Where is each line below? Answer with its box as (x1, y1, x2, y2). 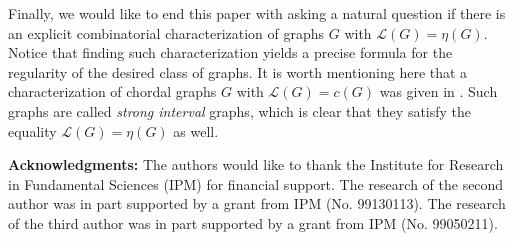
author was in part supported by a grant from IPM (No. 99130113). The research (8, 193, 506, 214)
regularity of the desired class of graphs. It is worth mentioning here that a (8, 61, 468, 82)
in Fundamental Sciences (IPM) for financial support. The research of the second (8, 173, 504, 194)
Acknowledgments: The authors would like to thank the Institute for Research (8, 154, 504, 175)
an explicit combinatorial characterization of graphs (8, 22, 325, 43)
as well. (173, 120, 219, 141)
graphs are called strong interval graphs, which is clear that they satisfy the (8, 100, 472, 121)
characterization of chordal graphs (8, 81, 217, 102)
